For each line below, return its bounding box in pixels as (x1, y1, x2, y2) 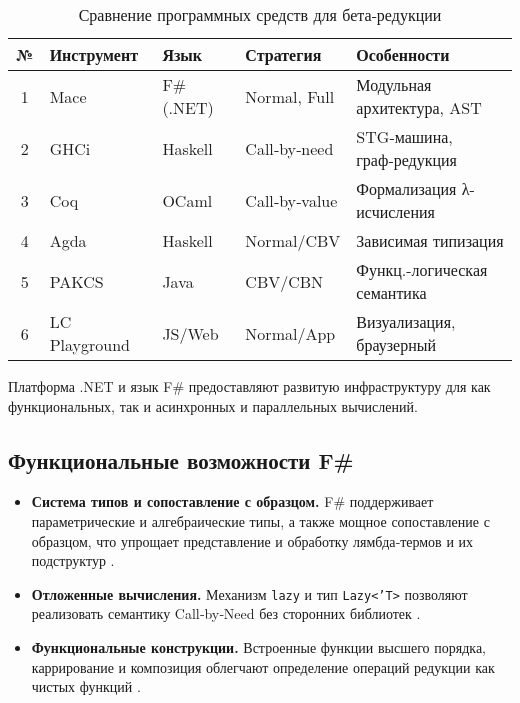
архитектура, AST (356, 96, 482, 119)
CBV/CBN (245, 269, 324, 293)
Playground (49, 333, 130, 356)
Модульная (356, 73, 432, 96)
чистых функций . (31, 676, 141, 697)
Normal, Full (245, 84, 335, 108)
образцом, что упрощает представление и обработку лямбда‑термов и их (31, 530, 474, 551)
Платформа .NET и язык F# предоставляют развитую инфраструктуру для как (8, 376, 491, 396)
